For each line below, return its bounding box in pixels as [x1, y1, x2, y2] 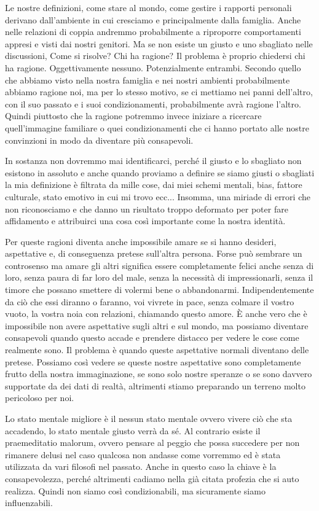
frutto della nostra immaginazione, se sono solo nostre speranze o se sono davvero [5, 367, 312, 380]
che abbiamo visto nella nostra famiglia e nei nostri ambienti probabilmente [5, 73, 290, 86]
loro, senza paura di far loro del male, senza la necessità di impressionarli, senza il [5, 271, 313, 284]
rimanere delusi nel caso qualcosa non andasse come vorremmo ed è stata [5, 448, 281, 461]
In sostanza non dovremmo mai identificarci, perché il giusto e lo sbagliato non [5, 154, 302, 167]
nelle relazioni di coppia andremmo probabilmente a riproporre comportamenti [5, 25, 301, 38]
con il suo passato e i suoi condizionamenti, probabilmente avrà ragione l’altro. [5, 97, 301, 110]
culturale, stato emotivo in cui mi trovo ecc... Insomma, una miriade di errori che [5, 190, 310, 203]
